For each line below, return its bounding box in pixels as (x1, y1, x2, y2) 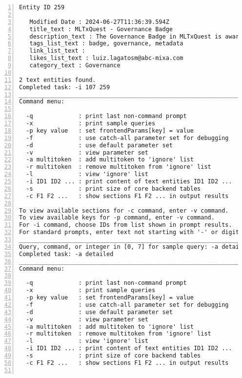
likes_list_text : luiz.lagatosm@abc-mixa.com (29, 55, 183, 62)
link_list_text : (29, 47, 86, 55)
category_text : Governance (29, 62, 121, 69)
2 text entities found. (19, 76, 96, 83)
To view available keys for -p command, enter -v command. (19, 214, 215, 221)
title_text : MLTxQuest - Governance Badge (29, 25, 173, 33)
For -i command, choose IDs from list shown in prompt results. (19, 221, 232, 229)
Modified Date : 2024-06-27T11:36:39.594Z (29, 18, 169, 25)
